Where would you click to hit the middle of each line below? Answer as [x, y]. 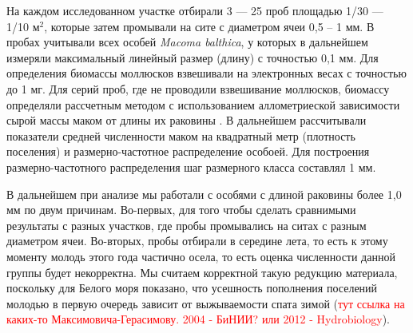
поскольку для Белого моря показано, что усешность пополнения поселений [192, 288]
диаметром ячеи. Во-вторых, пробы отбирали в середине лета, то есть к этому [197, 241]
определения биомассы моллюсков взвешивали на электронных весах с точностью [206, 73]
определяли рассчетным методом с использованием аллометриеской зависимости [203, 104]
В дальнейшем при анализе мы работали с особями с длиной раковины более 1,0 [204, 194]
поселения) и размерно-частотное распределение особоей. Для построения [188, 151]
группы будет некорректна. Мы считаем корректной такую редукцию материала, [202, 272]
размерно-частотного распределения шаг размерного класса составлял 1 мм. [191, 166]
